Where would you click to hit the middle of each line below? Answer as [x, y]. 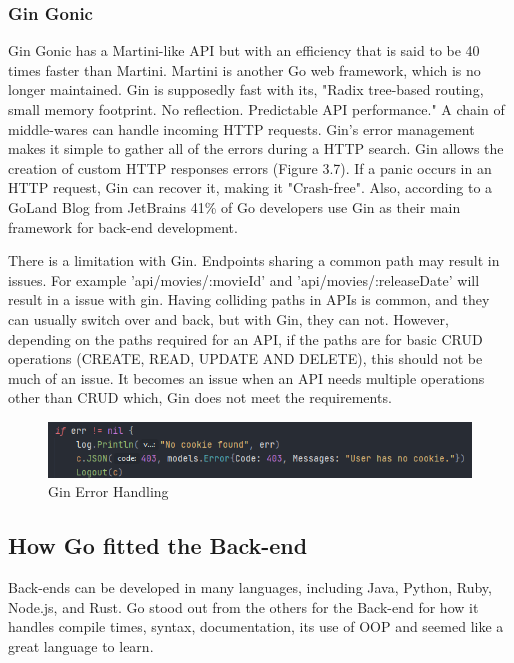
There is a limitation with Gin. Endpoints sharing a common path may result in [254, 260]
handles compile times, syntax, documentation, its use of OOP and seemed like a [256, 626]
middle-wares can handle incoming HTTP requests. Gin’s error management [241, 128]
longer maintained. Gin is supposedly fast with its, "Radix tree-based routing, [246, 89]
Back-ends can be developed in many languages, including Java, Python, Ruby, [250, 586]
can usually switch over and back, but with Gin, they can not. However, [228, 318]
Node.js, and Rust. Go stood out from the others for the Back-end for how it [243, 606]
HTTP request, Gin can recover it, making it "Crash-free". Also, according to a [250, 187]
